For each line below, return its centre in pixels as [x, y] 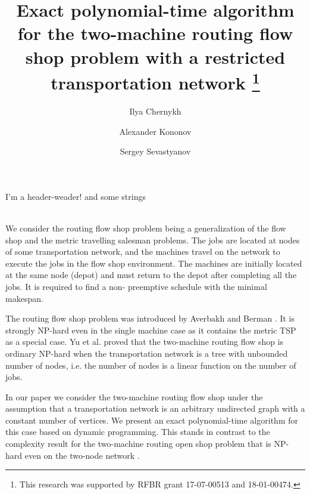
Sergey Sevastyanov [155, 151]
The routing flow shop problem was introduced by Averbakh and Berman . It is [150, 318]
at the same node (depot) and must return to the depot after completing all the [151, 275]
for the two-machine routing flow [155, 33]
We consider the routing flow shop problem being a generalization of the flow [146, 228]
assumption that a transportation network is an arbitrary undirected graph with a [155, 408]
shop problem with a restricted [155, 56]
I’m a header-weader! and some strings [76, 196]
